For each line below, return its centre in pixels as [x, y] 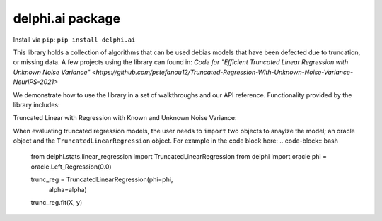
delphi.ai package [66, 18]
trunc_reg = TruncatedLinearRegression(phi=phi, [102, 179]
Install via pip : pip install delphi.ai [74, 40]
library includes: [36, 104]
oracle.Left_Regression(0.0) [71, 167]
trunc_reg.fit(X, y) [57, 203]
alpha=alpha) [68, 189]
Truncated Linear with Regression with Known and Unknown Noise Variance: [125, 118]
